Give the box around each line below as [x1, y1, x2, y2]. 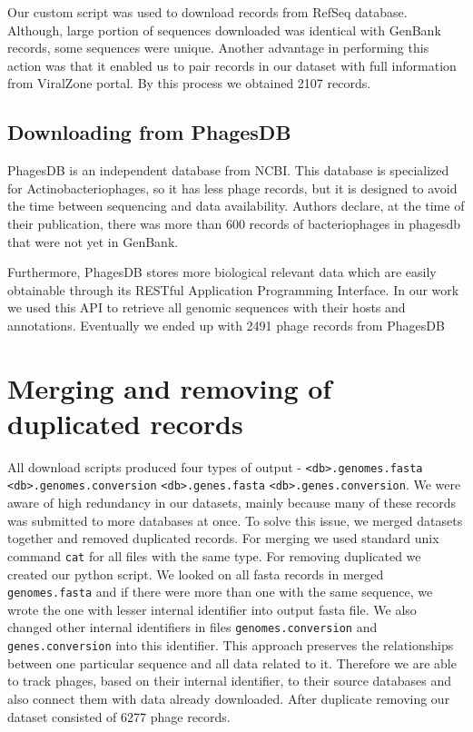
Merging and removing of [7, 369, 332, 406]
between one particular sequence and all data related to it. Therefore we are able [7, 653, 457, 672]
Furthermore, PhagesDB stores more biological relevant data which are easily [7, 262, 437, 282]
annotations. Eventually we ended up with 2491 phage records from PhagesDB [7, 315, 445, 334]
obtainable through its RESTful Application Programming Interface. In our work [7, 280, 459, 299]
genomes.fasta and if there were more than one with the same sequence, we [7, 582, 433, 601]
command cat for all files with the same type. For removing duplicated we [7, 546, 421, 565]
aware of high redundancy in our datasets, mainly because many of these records [7, 493, 457, 512]
